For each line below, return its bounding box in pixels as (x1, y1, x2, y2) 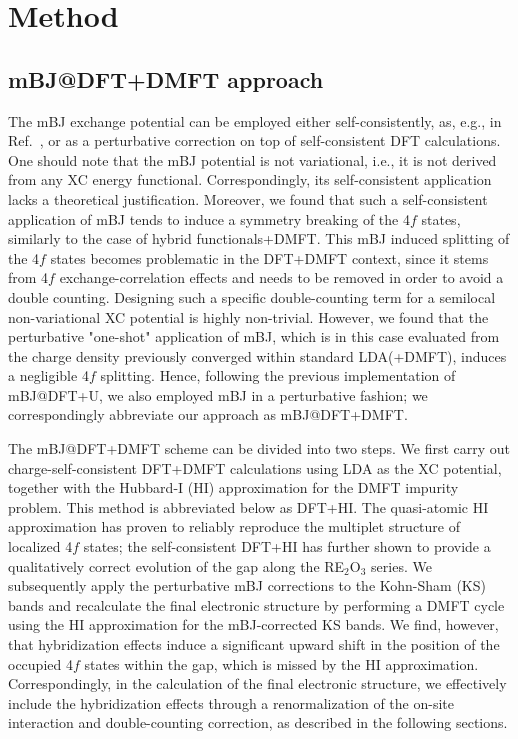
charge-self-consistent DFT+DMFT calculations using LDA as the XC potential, (8, 457, 502, 478)
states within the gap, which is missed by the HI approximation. (84, 653, 479, 674)
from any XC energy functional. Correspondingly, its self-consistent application (8, 169, 492, 190)
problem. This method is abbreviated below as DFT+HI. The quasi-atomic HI (8, 496, 489, 517)
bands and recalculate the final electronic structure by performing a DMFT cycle (8, 594, 505, 615)
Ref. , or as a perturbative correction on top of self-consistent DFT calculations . (8, 130, 501, 151)
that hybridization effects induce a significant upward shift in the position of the (8, 634, 500, 655)
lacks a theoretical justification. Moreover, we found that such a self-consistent (8, 188, 488, 209)
